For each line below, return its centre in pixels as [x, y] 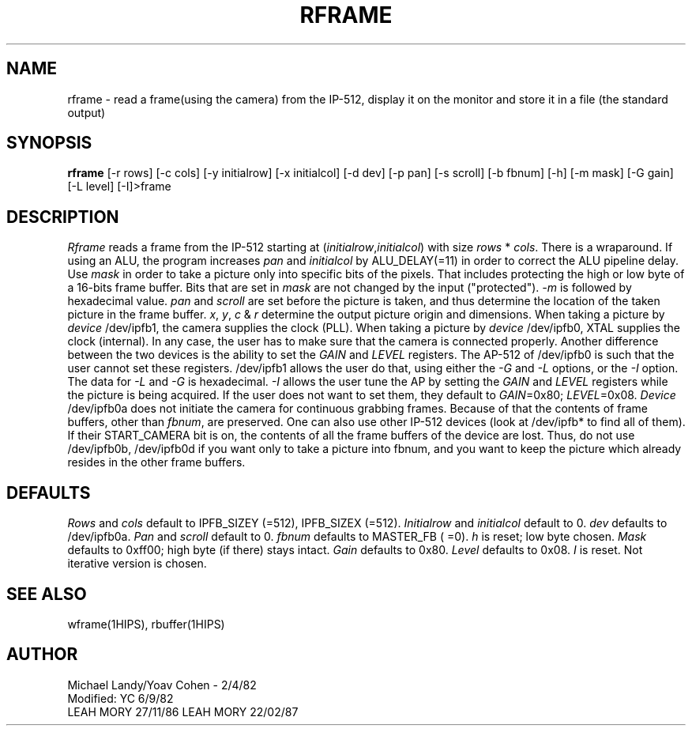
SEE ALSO [47, 594]
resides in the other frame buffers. [156, 462]
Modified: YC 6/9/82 [120, 698]
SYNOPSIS [49, 143]
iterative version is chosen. [137, 564]
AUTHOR [42, 655]
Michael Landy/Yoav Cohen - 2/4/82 [162, 685]
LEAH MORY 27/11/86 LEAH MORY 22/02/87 [183, 711]
